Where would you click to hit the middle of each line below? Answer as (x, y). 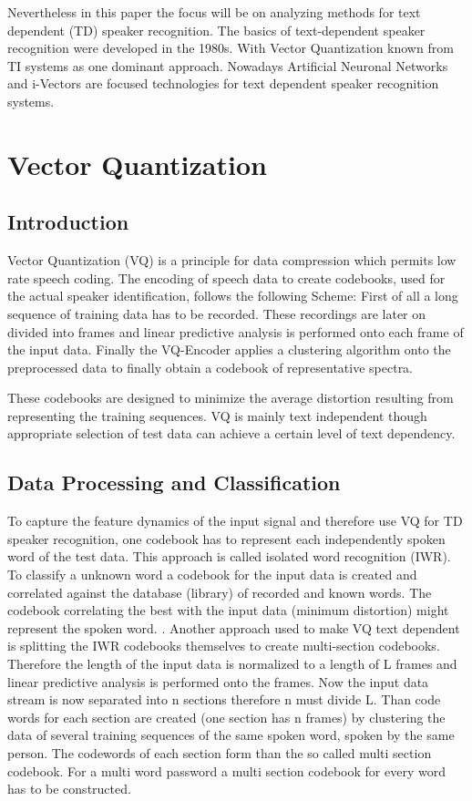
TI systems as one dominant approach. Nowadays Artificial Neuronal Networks (228, 65)
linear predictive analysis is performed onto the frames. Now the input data (218, 681)
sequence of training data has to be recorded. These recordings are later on (217, 313)
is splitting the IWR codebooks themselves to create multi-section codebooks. (224, 646)
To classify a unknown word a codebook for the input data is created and (212, 575)
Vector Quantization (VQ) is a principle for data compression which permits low (232, 260)
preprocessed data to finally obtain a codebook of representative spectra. (210, 367)
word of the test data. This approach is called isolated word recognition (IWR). (229, 556)
